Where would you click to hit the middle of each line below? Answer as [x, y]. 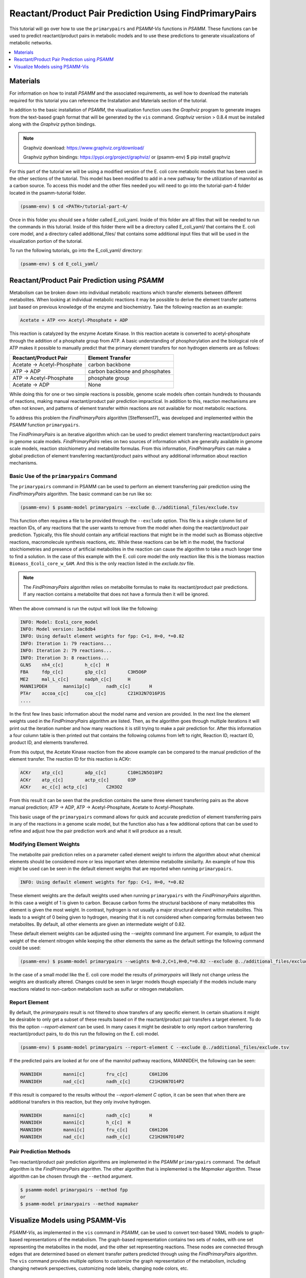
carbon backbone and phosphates [129, 371]
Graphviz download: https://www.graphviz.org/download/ [84, 148]
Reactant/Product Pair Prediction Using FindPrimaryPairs [133, 13]
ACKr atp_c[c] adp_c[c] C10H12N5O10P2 [92, 773]
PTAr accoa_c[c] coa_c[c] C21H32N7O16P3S [93, 693]
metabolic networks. [31, 43]
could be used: [25, 948]
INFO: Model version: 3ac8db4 [58, 629]
